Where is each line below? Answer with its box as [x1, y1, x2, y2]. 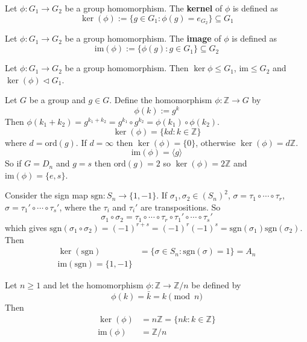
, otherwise [195, 136, 236, 148]
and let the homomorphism [43, 279, 144, 291]
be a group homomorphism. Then [65, 62, 189, 74]
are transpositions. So [141, 200, 221, 213]
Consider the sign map [5, 189, 88, 201]
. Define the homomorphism [109, 93, 212, 106]
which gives [5, 221, 47, 233]
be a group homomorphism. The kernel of [65, 2, 223, 14]
